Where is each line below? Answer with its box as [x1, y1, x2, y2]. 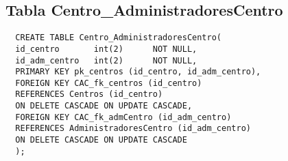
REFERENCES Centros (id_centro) [15, 89, 163, 100]
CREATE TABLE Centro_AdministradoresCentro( [15, 33, 221, 43]
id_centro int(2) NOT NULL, [15, 44, 197, 54]
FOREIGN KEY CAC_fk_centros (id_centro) [15, 78, 202, 88]
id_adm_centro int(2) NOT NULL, [15, 55, 197, 65]
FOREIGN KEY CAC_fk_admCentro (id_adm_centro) [15, 112, 232, 122]
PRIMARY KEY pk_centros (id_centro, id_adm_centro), [15, 67, 261, 77]
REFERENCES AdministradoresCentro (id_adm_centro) [15, 123, 251, 134]
